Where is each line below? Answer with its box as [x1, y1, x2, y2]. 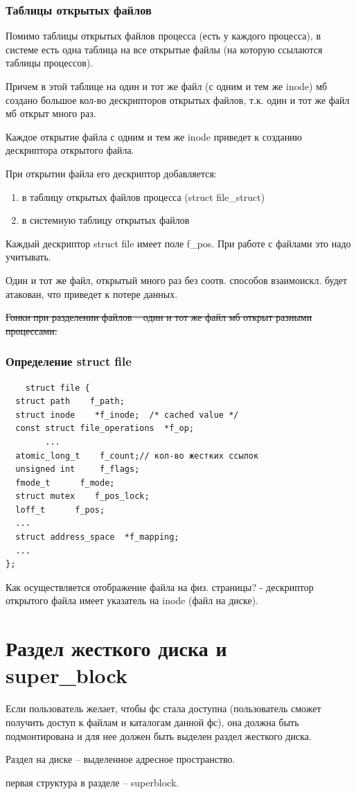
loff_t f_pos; [15, 504, 105, 515]
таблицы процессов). [6, 55, 94, 70]
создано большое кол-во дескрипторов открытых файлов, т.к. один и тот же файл [6, 92, 350, 107]
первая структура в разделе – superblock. [6, 775, 179, 789]
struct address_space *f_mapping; [15, 532, 179, 542]
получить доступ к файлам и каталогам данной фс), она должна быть [6, 714, 299, 729]
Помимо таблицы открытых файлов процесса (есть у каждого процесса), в [6, 28, 321, 43]
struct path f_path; [15, 396, 125, 407]
